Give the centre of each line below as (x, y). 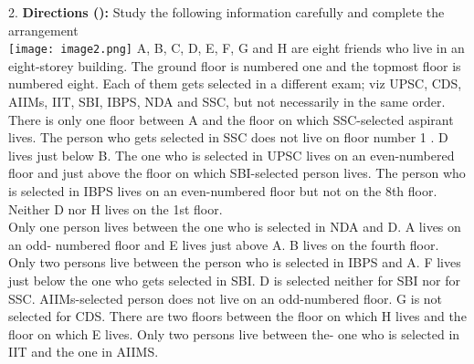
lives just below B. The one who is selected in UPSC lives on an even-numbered (232, 155)
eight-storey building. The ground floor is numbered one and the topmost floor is (235, 65)
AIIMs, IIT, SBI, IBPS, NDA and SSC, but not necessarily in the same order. (227, 102)
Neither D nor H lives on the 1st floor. (116, 208)
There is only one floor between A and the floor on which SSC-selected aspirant (231, 119)
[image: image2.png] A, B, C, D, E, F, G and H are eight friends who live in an (237, 48)
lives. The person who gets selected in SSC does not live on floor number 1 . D (228, 137)
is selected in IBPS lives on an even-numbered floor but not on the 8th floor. (223, 191)
